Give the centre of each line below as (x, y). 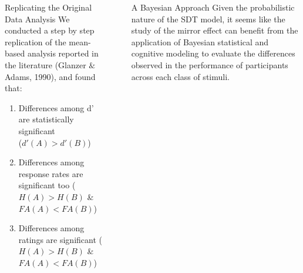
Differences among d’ (56, 107)
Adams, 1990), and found (50, 76)
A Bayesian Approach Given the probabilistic (213, 7)
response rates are (51, 173)
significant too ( (47, 185)
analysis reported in (63, 53)
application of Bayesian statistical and (200, 41)
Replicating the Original (48, 7)
